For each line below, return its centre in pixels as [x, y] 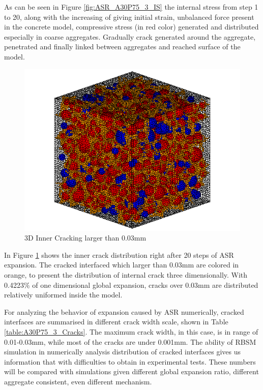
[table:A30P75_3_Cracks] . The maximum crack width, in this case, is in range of [131, 331]
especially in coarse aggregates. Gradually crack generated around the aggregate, [130, 36]
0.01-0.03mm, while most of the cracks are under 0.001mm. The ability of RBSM [130, 341]
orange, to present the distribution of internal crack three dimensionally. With [126, 274]
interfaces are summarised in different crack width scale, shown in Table [116, 322]
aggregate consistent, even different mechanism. [78, 381]
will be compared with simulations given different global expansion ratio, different [131, 371]
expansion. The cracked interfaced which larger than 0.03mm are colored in [122, 265]
